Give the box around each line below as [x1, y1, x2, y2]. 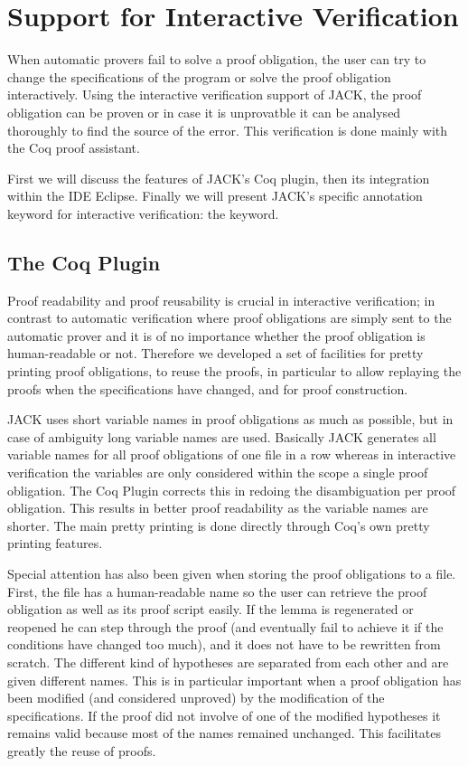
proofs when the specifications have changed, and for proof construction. [7, 379, 408, 398]
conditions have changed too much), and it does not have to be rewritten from [7, 635, 441, 654]
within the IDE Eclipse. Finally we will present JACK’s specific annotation [7, 186, 423, 205]
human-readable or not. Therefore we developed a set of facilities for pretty [7, 344, 424, 363]
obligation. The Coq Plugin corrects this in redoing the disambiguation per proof [7, 480, 456, 499]
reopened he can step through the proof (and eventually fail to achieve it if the [7, 617, 444, 636]
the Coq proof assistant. [7, 138, 140, 157]
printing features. [7, 534, 103, 553]
